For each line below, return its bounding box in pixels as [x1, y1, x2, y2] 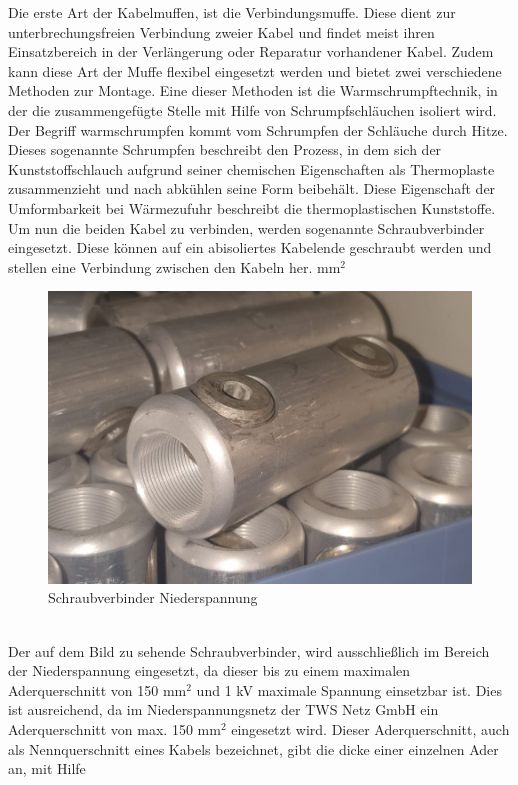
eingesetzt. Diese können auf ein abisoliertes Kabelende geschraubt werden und [8, 237, 492, 258]
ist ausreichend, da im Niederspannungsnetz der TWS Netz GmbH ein [8, 699, 439, 720]
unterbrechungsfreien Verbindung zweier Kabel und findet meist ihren [8, 21, 435, 42]
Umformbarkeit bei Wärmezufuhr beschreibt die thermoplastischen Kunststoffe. [8, 197, 496, 218]
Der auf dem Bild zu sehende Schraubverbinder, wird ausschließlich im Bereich [8, 640, 490, 661]
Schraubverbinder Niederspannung [48, 587, 258, 608]
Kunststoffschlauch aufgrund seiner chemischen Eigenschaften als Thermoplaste [8, 158, 495, 179]
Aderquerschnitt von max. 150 [8, 718, 193, 739]
